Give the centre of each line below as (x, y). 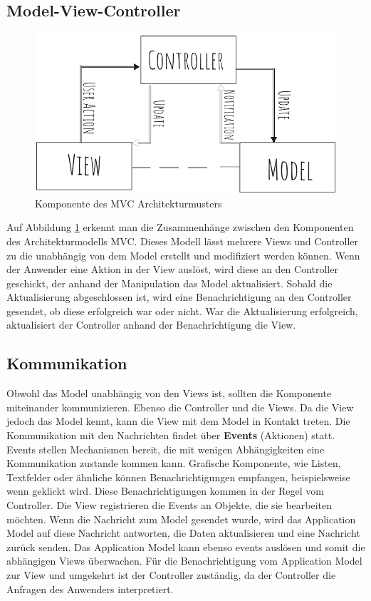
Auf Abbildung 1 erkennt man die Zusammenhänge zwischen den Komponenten (180, 227)
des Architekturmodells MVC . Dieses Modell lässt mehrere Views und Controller (183, 241)
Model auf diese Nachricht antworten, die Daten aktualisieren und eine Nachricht (183, 533)
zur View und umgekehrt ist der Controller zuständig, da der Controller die (171, 574)
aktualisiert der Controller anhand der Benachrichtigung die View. (151, 325)
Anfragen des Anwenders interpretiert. (90, 589)
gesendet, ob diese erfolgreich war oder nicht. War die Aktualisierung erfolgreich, (182, 310)
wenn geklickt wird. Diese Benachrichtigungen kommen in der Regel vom (166, 491)
